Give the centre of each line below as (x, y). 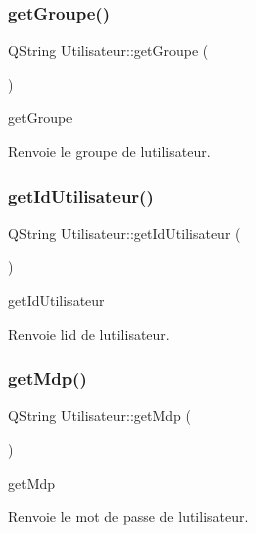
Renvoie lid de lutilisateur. (89, 333)
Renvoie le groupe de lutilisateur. (109, 151)
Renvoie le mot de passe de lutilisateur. (128, 516)
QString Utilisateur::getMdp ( (99, 415)
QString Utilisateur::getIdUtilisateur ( (124, 232)
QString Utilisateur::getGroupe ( (108, 50)
